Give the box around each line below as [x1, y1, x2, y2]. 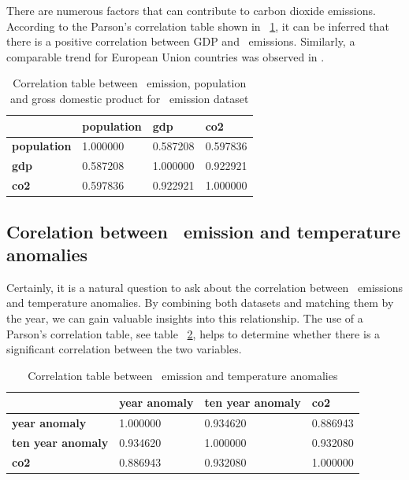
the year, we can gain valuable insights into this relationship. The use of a [6, 309, 363, 326]
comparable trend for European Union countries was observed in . [6, 48, 325, 65]
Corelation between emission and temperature [6, 219, 400, 243]
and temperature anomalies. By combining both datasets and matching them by [6, 294, 394, 311]
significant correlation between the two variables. [6, 341, 242, 357]
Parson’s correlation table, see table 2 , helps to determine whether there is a [6, 325, 381, 342]
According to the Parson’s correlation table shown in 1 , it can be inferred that [6, 17, 390, 34]
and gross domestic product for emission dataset [10, 90, 249, 106]
